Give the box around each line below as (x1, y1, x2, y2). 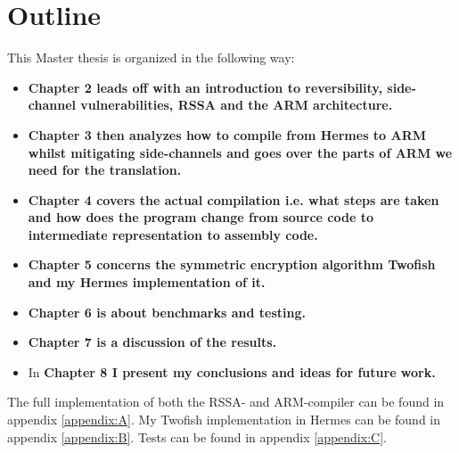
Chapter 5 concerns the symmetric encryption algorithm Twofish (28, 255, 436, 274)
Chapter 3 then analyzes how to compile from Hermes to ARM (28, 125, 427, 144)
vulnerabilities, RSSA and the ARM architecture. (80, 95, 393, 114)
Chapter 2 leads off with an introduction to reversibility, (28, 78, 382, 96)
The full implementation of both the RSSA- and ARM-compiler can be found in (7, 392, 445, 411)
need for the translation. (28, 161, 182, 179)
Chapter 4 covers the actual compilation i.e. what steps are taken (28, 190, 439, 209)
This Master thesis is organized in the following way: (7, 48, 295, 67)
